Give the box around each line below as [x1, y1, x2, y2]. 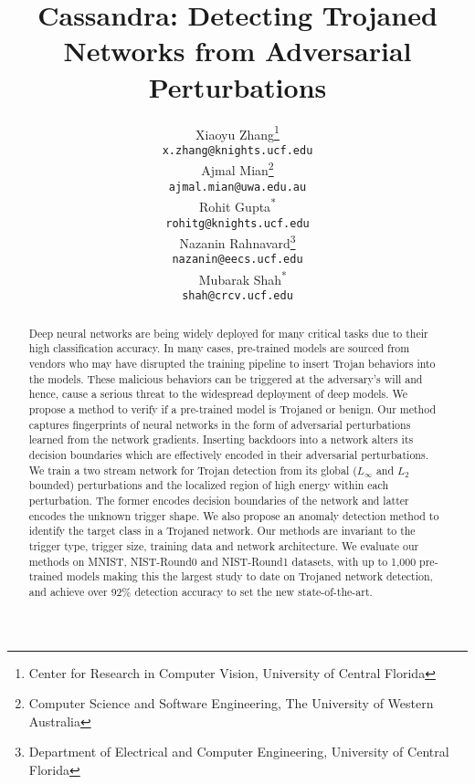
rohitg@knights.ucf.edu [165, 216, 310, 230]
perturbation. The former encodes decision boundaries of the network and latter [28, 493, 409, 508]
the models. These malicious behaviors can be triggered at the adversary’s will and [28, 371, 423, 386]
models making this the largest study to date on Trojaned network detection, [66, 569, 433, 584]
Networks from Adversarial [63, 32, 412, 69]
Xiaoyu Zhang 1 [195, 121, 280, 143]
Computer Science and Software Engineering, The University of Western [28, 694, 434, 713]
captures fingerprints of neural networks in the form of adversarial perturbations [28, 416, 411, 432]
